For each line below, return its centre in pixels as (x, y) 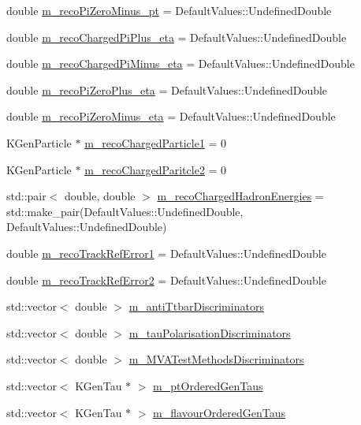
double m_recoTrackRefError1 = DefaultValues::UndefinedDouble (166, 253)
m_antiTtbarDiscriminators (196, 306)
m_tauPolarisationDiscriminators (210, 332)
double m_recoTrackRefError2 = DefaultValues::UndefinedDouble (166, 280)
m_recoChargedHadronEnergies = (240, 196)
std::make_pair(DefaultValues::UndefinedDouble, (125, 211)
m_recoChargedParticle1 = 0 (156, 142)
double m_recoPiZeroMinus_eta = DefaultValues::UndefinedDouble (171, 116)
